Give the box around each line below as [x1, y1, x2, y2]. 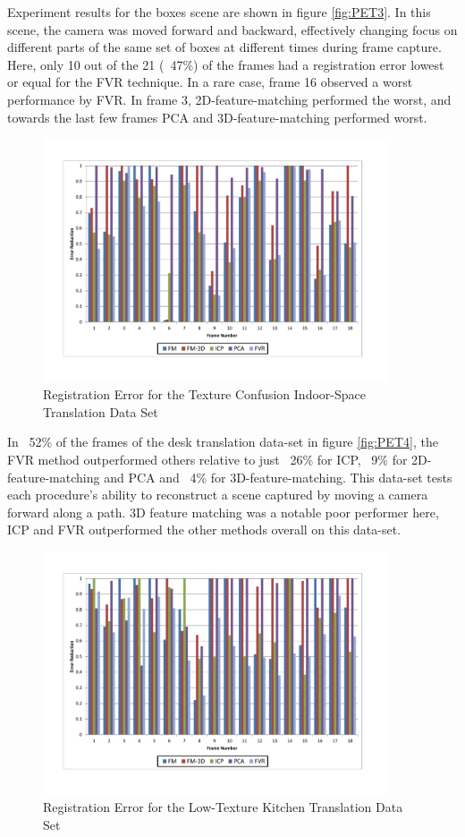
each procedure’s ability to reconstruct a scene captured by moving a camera [7, 485, 428, 504]
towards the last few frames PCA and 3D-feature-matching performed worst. [7, 107, 427, 126]
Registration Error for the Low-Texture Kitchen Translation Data [43, 798, 403, 816]
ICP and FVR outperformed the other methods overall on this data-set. [7, 520, 402, 539]
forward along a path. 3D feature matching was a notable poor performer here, [7, 502, 439, 521]
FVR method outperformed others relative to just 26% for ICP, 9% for [7, 450, 408, 469]
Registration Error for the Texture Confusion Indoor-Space [43, 385, 366, 404]
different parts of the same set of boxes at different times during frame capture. [7, 38, 442, 56]
